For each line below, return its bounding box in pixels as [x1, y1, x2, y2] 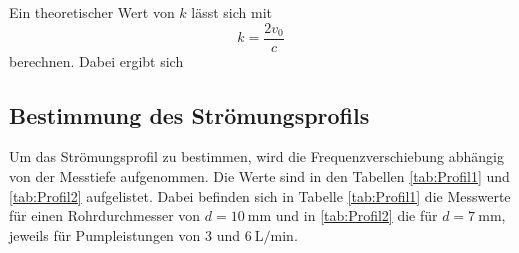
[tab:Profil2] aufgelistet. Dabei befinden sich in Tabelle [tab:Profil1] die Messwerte [9, 185, 511, 206]
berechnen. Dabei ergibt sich [9, 50, 184, 71]
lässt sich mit [191, 2, 273, 22]
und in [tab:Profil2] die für [275, 205, 438, 226]
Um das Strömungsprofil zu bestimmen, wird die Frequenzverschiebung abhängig [9, 146, 505, 167]
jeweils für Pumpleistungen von [9, 224, 201, 245]
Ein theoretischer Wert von [9, 2, 175, 22]
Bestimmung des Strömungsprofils [9, 99, 370, 130]
